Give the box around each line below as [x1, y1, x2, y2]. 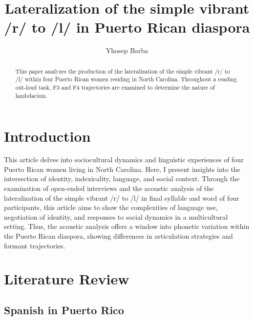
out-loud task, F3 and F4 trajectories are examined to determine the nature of [15, 83, 215, 92]
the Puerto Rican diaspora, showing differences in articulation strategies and [4, 231, 233, 241]
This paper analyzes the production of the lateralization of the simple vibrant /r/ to [15, 67, 230, 75]
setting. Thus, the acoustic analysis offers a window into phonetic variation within [4, 221, 250, 231]
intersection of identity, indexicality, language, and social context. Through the [4, 173, 240, 184]
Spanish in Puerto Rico [4, 302, 124, 317]
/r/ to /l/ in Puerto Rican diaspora [4, 17, 250, 37]
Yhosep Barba [106, 45, 148, 56]
